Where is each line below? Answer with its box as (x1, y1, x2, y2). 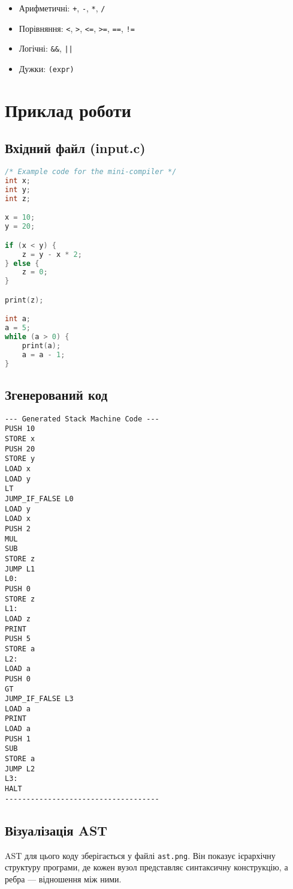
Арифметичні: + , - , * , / (19, 2, 105, 14)
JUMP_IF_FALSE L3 (5, 695, 74, 704)
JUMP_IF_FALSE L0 (5, 495, 74, 504)
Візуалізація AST (5, 821, 108, 839)
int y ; (5, 185, 31, 194)
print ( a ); (22, 341, 61, 350)
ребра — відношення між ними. (5, 872, 122, 885)
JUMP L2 (5, 764, 35, 773)
